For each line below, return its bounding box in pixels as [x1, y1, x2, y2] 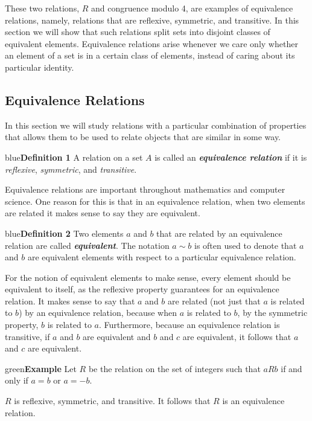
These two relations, [5, 2, 80, 14]
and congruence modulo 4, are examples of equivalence [91, 2, 293, 14]
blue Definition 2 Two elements [5, 227, 124, 239]
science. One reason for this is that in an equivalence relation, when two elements [5, 194, 305, 207]
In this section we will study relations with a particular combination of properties [5, 118, 307, 131]
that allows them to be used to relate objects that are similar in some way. [5, 130, 281, 143]
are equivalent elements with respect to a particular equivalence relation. [27, 251, 296, 263]
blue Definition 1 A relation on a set [5, 150, 143, 163]
